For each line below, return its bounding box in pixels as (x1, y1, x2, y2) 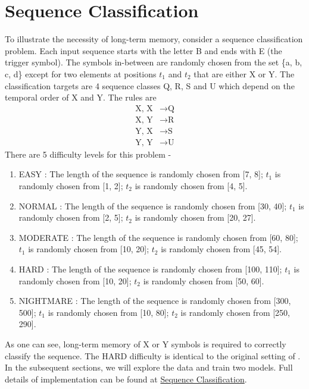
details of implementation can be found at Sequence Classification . (5, 372, 247, 385)
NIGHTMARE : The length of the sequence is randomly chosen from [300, (18, 294, 291, 307)
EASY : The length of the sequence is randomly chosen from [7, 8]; (18, 168, 263, 180)
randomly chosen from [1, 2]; (18, 180, 123, 192)
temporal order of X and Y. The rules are (5, 91, 157, 103)
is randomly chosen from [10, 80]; (48, 306, 169, 318)
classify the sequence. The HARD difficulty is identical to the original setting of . (5, 349, 301, 362)
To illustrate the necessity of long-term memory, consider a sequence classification (5, 33, 303, 45)
